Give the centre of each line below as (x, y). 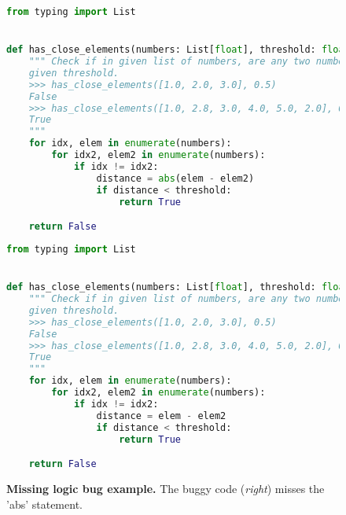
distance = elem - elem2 (161, 416)
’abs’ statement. (44, 504)
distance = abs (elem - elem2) (175, 178)
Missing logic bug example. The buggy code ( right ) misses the (166, 488)
